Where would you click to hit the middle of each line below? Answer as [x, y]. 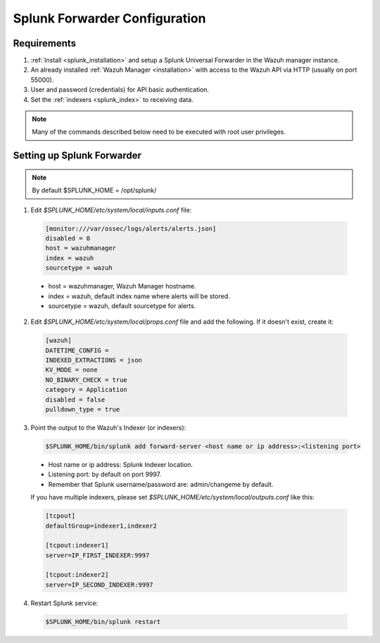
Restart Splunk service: [64, 603]
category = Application [87, 390]
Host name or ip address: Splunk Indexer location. [121, 464]
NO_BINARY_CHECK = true [87, 380]
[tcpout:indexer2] [77, 575]
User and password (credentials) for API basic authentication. [120, 90]
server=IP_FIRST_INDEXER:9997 [97, 555]
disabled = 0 [68, 238]
